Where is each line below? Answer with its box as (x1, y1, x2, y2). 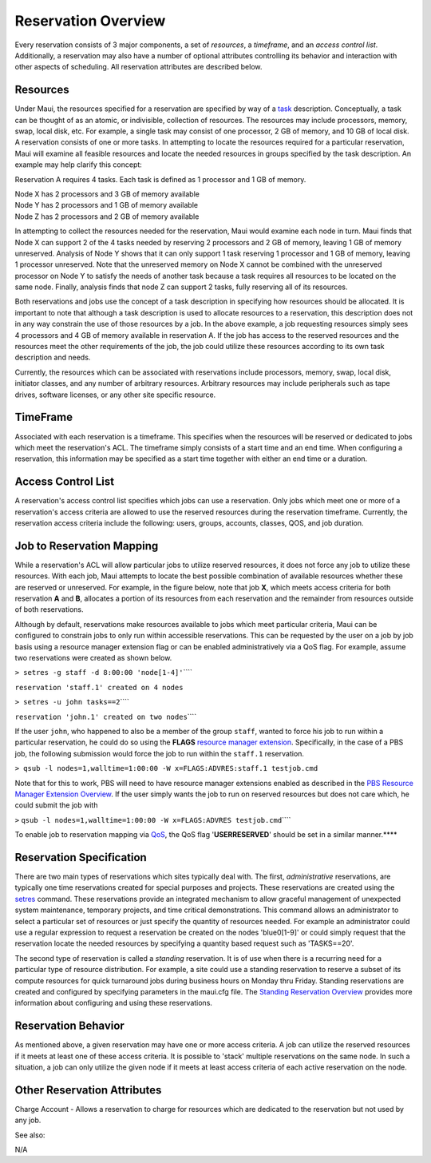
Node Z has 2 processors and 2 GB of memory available (14, 212, 200, 221)
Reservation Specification (14, 851, 147, 864)
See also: (14, 1130, 45, 1140)
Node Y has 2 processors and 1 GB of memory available (14, 200, 199, 210)
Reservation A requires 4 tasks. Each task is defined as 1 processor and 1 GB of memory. (14, 174, 306, 184)
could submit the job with (14, 800, 98, 810)
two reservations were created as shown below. (14, 653, 172, 663)
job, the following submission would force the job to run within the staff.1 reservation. (14, 748, 305, 758)
